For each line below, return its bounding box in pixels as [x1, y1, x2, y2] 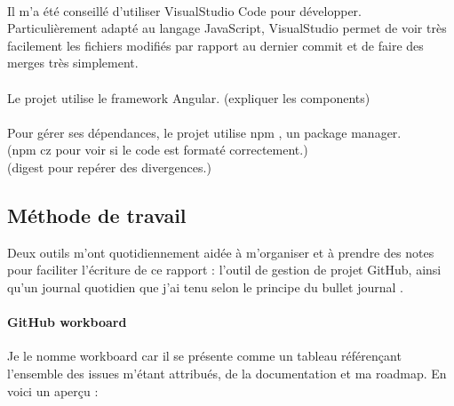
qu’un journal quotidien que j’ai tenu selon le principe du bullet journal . [7, 277, 403, 296]
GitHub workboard [7, 313, 127, 331]
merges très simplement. [7, 53, 139, 72]
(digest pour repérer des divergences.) [7, 157, 211, 176]
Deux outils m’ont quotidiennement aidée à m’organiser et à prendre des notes [7, 243, 434, 261]
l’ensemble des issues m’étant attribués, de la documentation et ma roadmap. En [7, 363, 447, 382]
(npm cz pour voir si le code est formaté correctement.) [7, 140, 308, 159]
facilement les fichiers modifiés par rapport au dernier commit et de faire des [7, 36, 424, 54]
